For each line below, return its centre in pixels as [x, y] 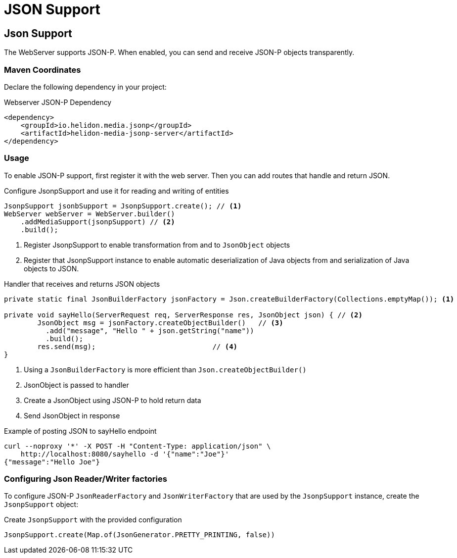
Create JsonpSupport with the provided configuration [93, 520]
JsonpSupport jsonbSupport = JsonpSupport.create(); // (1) [123, 206]
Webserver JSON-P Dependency [58, 102]
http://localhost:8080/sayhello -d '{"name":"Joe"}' [125, 454]
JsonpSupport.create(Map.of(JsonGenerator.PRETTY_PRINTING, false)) [139, 535]
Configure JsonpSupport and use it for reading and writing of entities [116, 191]
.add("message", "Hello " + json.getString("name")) [150, 330]
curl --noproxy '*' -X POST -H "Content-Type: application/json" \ [137, 446]
